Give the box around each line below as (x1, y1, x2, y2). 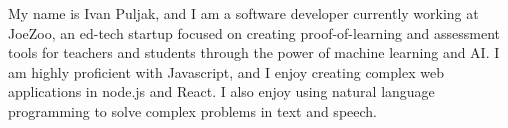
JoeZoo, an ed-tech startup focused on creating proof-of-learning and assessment (8, 22, 500, 43)
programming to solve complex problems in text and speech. (8, 100, 377, 121)
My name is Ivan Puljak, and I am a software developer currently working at (8, 3, 479, 23)
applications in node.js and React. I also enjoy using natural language (8, 81, 435, 102)
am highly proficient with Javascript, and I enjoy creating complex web (8, 61, 444, 82)
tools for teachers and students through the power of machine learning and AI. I (8, 42, 500, 63)
